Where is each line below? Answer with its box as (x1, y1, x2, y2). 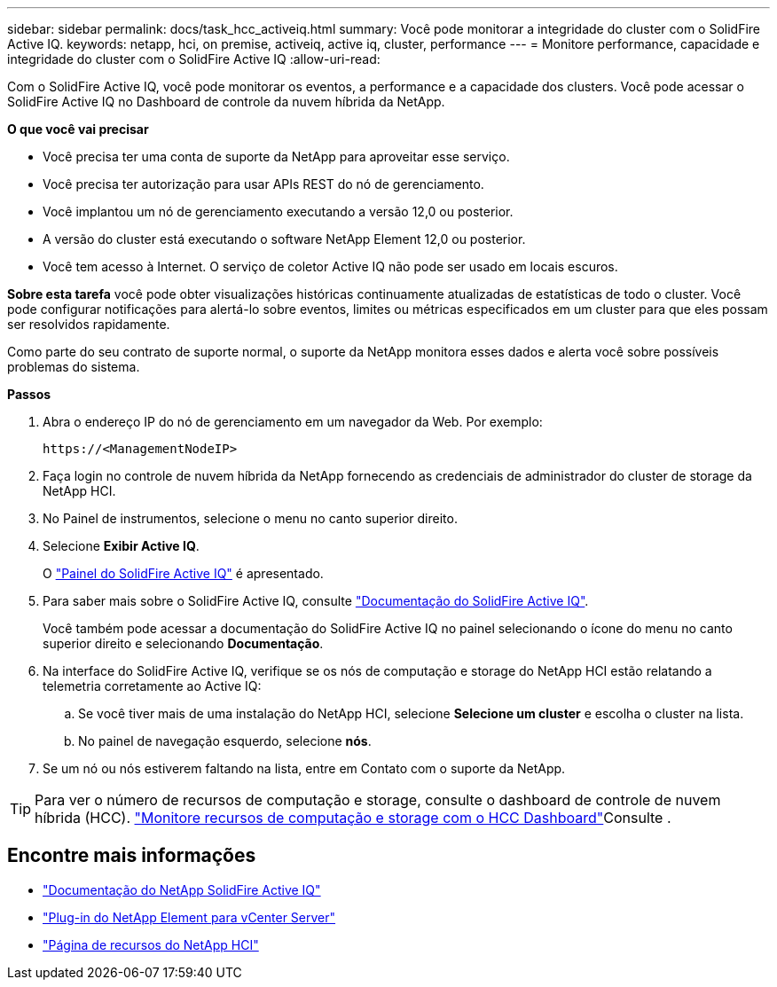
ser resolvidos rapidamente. (7, 317, 170, 332)
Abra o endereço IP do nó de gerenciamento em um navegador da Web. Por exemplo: (43, 414, 543, 429)
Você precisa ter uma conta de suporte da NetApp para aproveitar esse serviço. (43, 149, 510, 164)
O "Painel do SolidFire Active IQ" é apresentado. (43, 566, 324, 581)
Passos (7, 387, 51, 402)
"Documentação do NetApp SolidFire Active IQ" (43, 881, 321, 897)
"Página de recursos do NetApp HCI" (43, 936, 259, 952)
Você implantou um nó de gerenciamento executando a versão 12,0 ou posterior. (43, 204, 514, 219)
